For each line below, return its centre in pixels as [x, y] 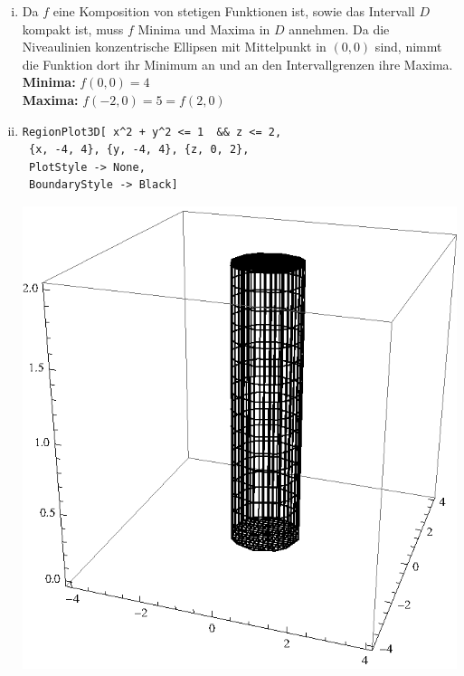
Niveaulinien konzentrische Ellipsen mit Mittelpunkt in [174, 47]
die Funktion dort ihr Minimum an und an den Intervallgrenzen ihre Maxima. [237, 64]
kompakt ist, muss [73, 29]
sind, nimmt [408, 47]
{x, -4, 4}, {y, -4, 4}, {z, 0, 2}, [139, 150]
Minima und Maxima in [204, 29]
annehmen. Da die [339, 29]
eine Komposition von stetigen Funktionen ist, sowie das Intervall [234, 11]
